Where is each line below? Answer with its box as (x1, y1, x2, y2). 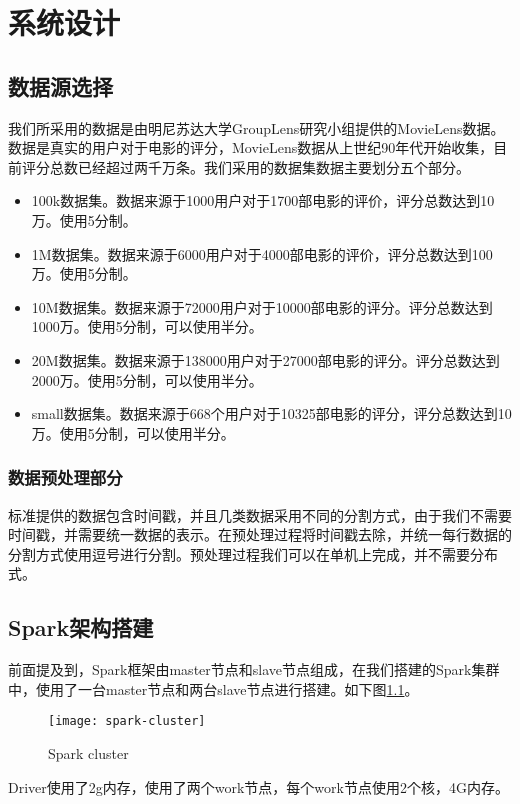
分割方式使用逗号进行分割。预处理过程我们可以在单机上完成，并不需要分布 (8, 543, 498, 564)
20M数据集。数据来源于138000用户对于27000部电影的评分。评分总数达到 (31, 349, 500, 370)
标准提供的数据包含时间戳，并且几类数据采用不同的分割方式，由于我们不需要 (8, 504, 512, 525)
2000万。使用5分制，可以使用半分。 (31, 369, 263, 390)
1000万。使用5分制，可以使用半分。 (31, 316, 263, 337)
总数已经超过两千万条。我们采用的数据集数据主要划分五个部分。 (49, 156, 470, 177)
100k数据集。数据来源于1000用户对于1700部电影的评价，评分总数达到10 (31, 190, 495, 211)
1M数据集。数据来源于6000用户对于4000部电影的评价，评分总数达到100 (31, 243, 493, 264)
